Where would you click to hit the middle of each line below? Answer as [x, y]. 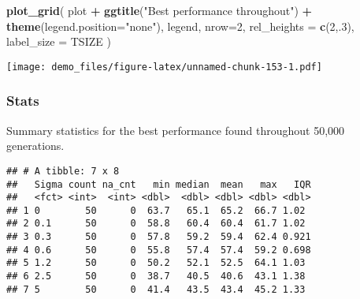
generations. [35, 146]
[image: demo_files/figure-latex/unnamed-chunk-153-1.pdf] [164, 67]
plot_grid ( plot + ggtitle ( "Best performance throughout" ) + [160, 10]
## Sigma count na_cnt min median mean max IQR [159, 184]
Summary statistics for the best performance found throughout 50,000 [176, 130]
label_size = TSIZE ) [59, 41]
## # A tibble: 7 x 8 [63, 171]
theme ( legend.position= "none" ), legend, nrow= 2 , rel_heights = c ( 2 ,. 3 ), [180, 26]
